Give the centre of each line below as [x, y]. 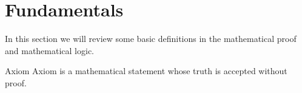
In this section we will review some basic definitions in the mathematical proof [151, 39]
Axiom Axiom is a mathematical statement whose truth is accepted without [146, 71]
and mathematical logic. [49, 50]
